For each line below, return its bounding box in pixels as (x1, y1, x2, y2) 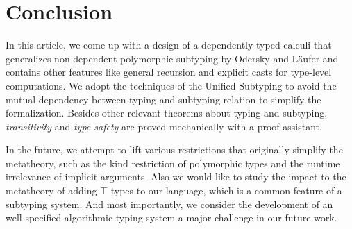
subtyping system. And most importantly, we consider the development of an (6, 196, 333, 211)
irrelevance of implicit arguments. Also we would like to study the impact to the (6, 169, 346, 184)
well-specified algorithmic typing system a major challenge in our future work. (6, 210, 337, 225)
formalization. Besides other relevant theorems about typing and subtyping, (6, 105, 328, 120)
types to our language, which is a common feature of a (110, 183, 342, 198)
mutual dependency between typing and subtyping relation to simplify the (6, 92, 321, 106)
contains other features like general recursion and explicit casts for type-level (6, 65, 332, 79)
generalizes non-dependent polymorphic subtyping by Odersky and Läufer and (6, 51, 339, 65)
